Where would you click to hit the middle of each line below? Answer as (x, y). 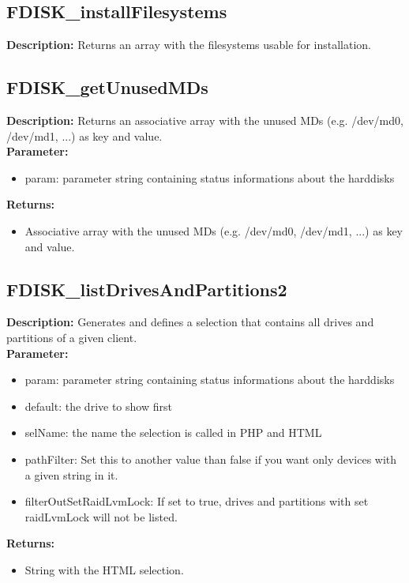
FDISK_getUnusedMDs (107, 87)
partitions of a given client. (72, 337)
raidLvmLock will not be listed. (101, 516)
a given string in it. (71, 474)
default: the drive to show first (98, 406)
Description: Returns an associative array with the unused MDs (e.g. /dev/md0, (205, 120)
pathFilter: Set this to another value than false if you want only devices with (211, 459)
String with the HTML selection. (104, 569)
